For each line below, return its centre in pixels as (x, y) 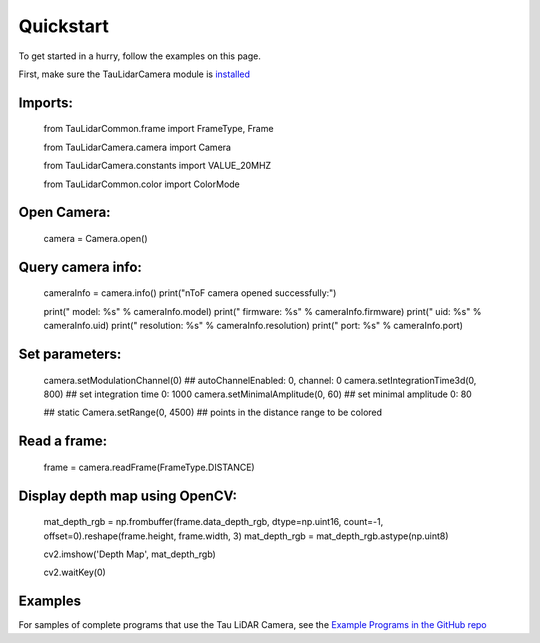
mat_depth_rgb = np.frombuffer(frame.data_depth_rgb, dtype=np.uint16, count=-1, (213, 522)
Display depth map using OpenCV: (128, 495)
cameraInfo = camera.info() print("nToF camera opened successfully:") (190, 293)
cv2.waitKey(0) (75, 572)
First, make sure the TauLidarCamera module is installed (134, 74)
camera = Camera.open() (95, 238)
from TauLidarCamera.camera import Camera (137, 147)
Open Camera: (64, 212)
